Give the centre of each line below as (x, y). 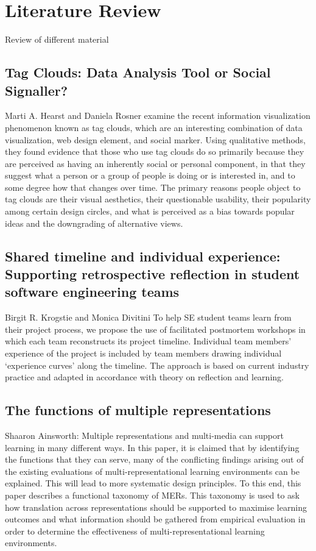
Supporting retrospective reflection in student (153, 274)
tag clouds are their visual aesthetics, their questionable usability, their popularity (158, 199)
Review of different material (57, 39)
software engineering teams (92, 292)
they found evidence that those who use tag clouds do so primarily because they (155, 151)
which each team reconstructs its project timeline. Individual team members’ (148, 341)
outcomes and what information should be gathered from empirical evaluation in (155, 519)
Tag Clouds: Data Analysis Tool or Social (138, 72)
